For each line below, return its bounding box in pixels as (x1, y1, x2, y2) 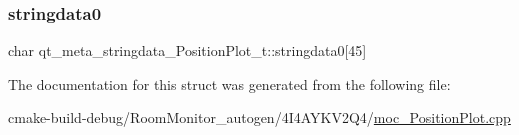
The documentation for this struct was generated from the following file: (8, 73, 451, 94)
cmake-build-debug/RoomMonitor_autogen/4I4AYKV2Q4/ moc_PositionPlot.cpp (8, 107, 511, 128)
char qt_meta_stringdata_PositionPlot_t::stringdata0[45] (8, 40, 367, 61)
